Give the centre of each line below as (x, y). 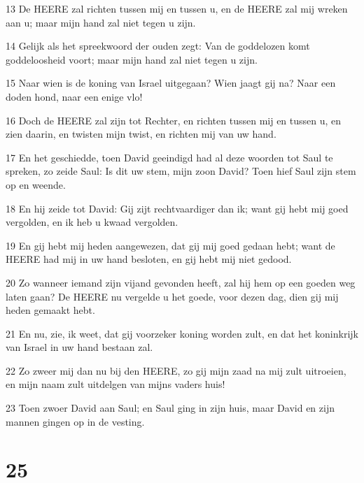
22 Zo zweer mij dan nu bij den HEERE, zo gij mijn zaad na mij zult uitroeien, (176, 370)
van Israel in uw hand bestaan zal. (79, 347)
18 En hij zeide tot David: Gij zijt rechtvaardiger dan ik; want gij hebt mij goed (177, 208)
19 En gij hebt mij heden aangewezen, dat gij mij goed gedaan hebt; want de (170, 245)
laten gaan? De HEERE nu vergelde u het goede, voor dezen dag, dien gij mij (172, 296)
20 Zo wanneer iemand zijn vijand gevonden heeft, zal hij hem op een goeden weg (181, 282)
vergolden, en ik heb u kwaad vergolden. (92, 222)
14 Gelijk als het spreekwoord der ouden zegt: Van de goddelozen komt (158, 46)
